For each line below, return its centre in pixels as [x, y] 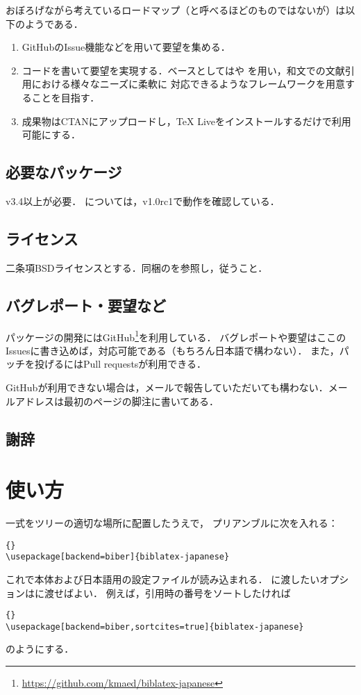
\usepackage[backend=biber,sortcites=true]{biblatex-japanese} [155, 627]
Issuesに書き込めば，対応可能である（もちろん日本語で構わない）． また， [173, 350]
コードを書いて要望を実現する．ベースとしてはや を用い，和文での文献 [183, 70]
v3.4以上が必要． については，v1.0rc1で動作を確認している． [143, 201]
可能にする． [51, 134]
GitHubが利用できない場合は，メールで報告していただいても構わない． [167, 387]
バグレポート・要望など [86, 305]
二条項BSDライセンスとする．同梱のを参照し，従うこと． [137, 267]
